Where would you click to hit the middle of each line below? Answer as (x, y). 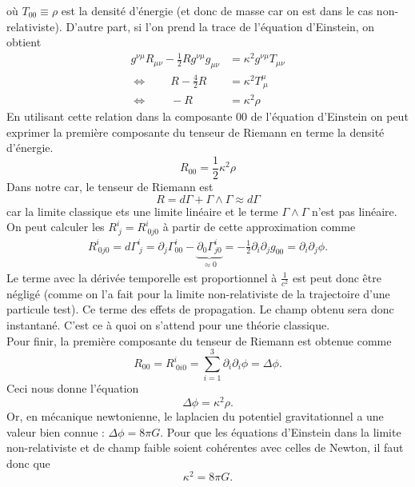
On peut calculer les (56, 227)
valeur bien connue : (56, 431)
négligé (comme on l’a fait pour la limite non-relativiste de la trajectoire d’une (198, 293)
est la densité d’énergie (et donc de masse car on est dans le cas (217, 10)
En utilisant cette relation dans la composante (120, 116)
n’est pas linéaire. (354, 211)
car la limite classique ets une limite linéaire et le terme (142, 211)
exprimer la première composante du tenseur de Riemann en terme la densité (196, 132)
